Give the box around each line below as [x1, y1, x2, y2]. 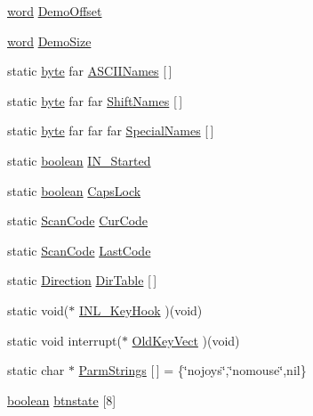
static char [7, 361, 65, 379]
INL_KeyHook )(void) [78, 300, 203, 319]
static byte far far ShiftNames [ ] [7, 91, 183, 110]
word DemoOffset [7, 2, 102, 20]
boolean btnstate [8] [7, 390, 116, 409]
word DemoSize [7, 31, 92, 50]
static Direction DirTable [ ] [7, 271, 157, 290]
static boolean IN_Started [7, 151, 151, 169]
